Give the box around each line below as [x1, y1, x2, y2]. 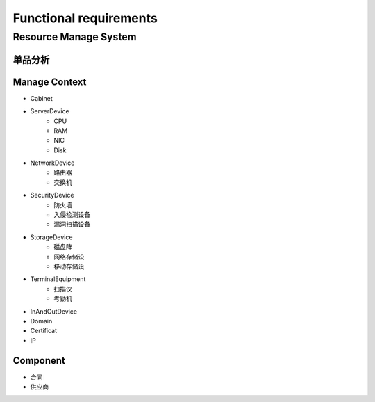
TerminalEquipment [30, 275, 86, 283]
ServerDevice [30, 107, 69, 115]
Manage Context [12, 76, 87, 88]
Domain [30, 316, 53, 325]
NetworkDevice [30, 159, 75, 167]
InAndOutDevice [30, 307, 78, 316]
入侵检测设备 [53, 211, 90, 219]
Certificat [30, 327, 57, 335]
